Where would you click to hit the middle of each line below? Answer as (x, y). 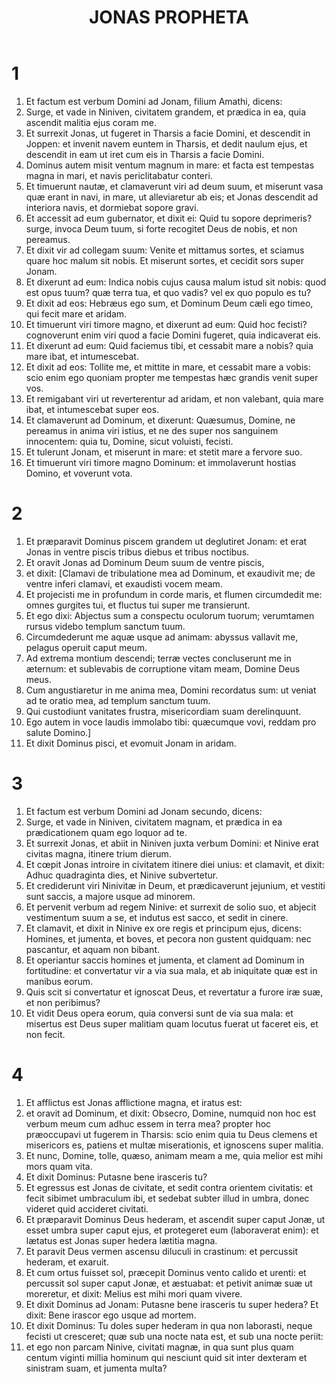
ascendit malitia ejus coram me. (91, 122)
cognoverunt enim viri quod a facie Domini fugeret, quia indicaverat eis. (173, 335)
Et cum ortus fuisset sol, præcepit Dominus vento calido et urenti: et (166, 1272)
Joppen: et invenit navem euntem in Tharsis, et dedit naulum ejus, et (166, 143)
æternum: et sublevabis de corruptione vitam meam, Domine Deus (163, 668)
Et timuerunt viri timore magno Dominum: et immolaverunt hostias (161, 462)
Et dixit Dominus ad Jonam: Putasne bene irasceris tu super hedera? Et (172, 1304)
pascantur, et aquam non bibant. (92, 949)
